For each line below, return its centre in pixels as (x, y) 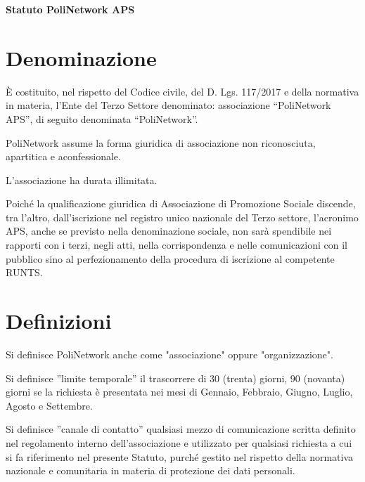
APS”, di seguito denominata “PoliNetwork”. (102, 118)
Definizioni (59, 321)
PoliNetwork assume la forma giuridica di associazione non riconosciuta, (161, 142)
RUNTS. (24, 272)
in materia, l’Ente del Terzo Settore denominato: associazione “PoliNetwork (168, 105)
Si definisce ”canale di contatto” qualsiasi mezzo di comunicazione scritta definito (181, 429)
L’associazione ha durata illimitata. (82, 180)
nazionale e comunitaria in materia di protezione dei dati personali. (151, 470)
